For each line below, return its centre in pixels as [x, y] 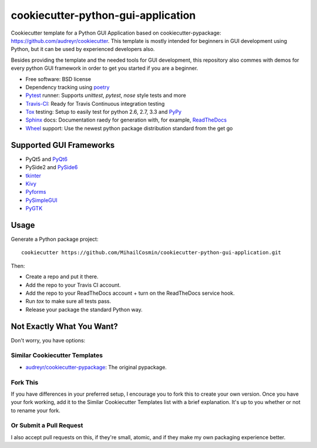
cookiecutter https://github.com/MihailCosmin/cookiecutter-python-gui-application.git [151, 253]
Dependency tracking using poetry [68, 87]
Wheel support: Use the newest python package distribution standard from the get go [129, 128]
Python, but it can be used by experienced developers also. [83, 49]
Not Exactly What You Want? [65, 326]
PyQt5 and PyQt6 [46, 159]
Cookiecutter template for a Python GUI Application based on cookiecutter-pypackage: [116, 33]
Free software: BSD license [58, 79]
